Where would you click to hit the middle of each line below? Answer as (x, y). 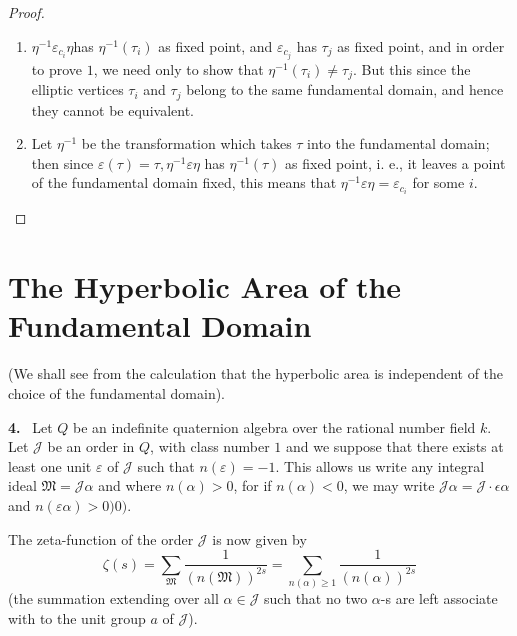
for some (438, 182)
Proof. (26, 12)
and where (130, 485)
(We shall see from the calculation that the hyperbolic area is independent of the (256, 373)
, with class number (210, 446)
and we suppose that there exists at (394, 446)
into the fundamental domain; (398, 143)
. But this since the (412, 68)
